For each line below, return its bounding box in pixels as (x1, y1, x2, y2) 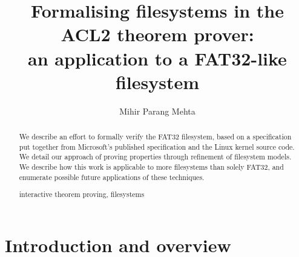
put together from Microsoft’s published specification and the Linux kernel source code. (19, 141, 295, 152)
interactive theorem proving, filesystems (19, 189, 145, 199)
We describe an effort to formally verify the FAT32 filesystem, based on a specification (19, 132, 292, 142)
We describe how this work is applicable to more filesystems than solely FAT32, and (19, 162, 284, 172)
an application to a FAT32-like (28, 45, 287, 70)
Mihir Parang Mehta (119, 104, 195, 117)
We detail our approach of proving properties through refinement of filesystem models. (19, 152, 292, 162)
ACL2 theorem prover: (61, 22, 254, 47)
